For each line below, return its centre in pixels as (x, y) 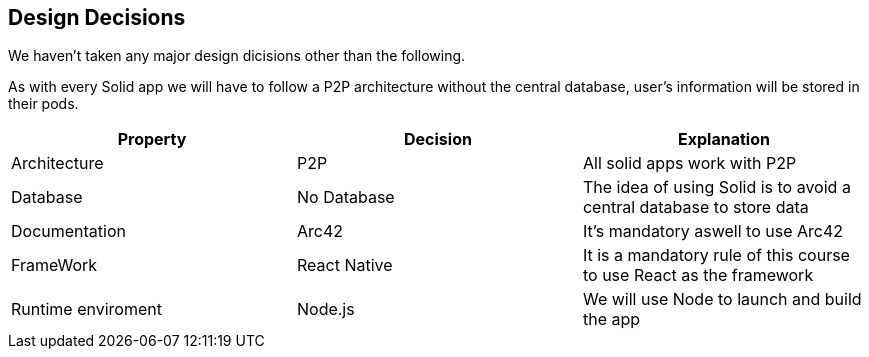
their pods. (43, 104)
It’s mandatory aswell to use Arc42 (713, 231)
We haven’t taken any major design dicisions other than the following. (237, 56)
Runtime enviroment (86, 309)
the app (611, 319)
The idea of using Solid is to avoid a (716, 187)
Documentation (68, 231)
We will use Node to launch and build (722, 299)
